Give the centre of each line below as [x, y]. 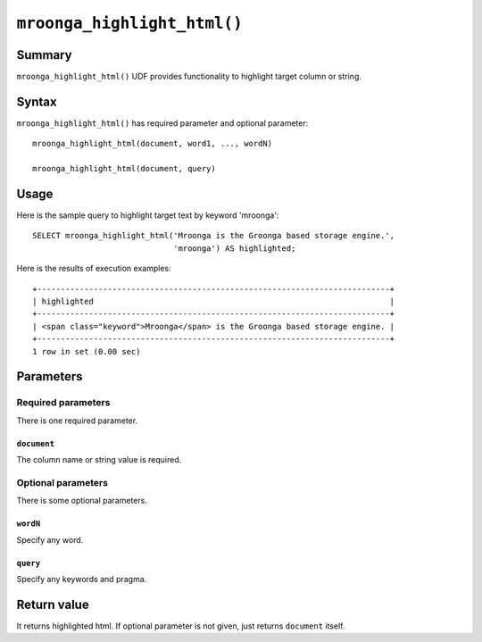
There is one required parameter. [77, 421]
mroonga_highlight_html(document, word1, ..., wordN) [152, 144]
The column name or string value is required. [99, 460]
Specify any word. [50, 539]
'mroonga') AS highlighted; [234, 248]
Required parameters [63, 403]
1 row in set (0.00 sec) [87, 351]
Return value [53, 604]
